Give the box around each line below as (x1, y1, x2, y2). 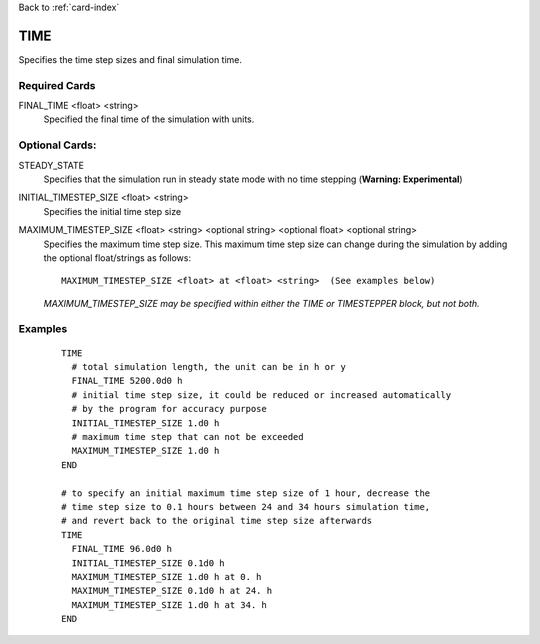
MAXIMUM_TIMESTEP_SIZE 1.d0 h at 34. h (71, 599, 267, 610)
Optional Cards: (18, 138, 97, 152)
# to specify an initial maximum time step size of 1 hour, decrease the (61, 487, 431, 499)
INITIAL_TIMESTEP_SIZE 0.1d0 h (71, 557, 225, 569)
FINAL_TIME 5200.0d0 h (71, 375, 183, 387)
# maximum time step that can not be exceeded (71, 431, 304, 442)
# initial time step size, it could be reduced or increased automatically (71, 389, 452, 400)
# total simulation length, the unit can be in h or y (71, 361, 347, 373)
